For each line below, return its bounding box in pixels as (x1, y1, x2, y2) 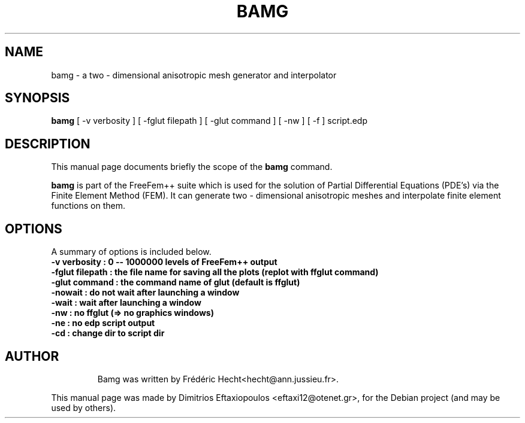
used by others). (51, 402, 116, 413)
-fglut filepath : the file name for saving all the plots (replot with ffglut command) (51, 267, 379, 278)
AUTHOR (5, 348, 59, 364)
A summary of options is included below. (51, 247, 212, 257)
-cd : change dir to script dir (51, 328, 165, 339)
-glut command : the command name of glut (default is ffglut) (51, 277, 300, 288)
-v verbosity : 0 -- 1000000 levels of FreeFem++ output (51, 257, 277, 267)
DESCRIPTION (5, 136, 90, 151)
